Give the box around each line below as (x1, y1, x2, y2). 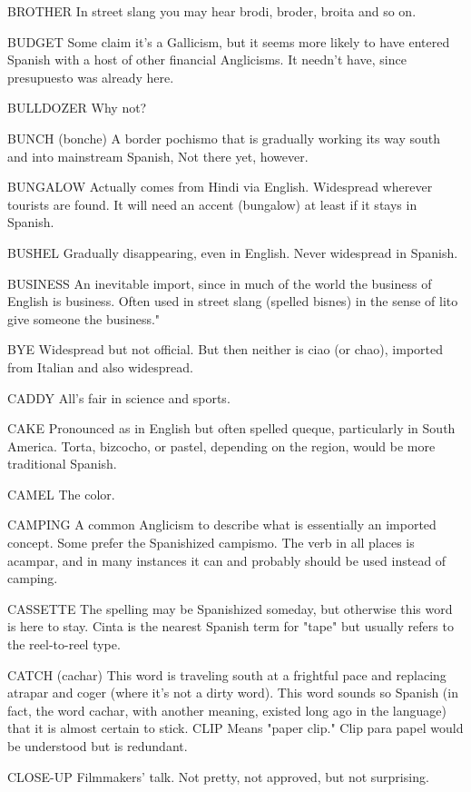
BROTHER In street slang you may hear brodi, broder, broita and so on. (7, 2, 417, 20)
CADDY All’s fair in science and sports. (7, 388, 231, 407)
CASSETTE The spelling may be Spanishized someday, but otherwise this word (7, 599, 453, 618)
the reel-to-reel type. (7, 635, 121, 654)
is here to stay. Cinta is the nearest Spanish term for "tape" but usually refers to (7, 617, 454, 636)
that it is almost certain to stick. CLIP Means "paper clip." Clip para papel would (7, 718, 464, 738)
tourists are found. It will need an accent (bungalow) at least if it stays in (7, 194, 417, 213)
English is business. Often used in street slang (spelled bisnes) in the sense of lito (7, 292, 458, 311)
